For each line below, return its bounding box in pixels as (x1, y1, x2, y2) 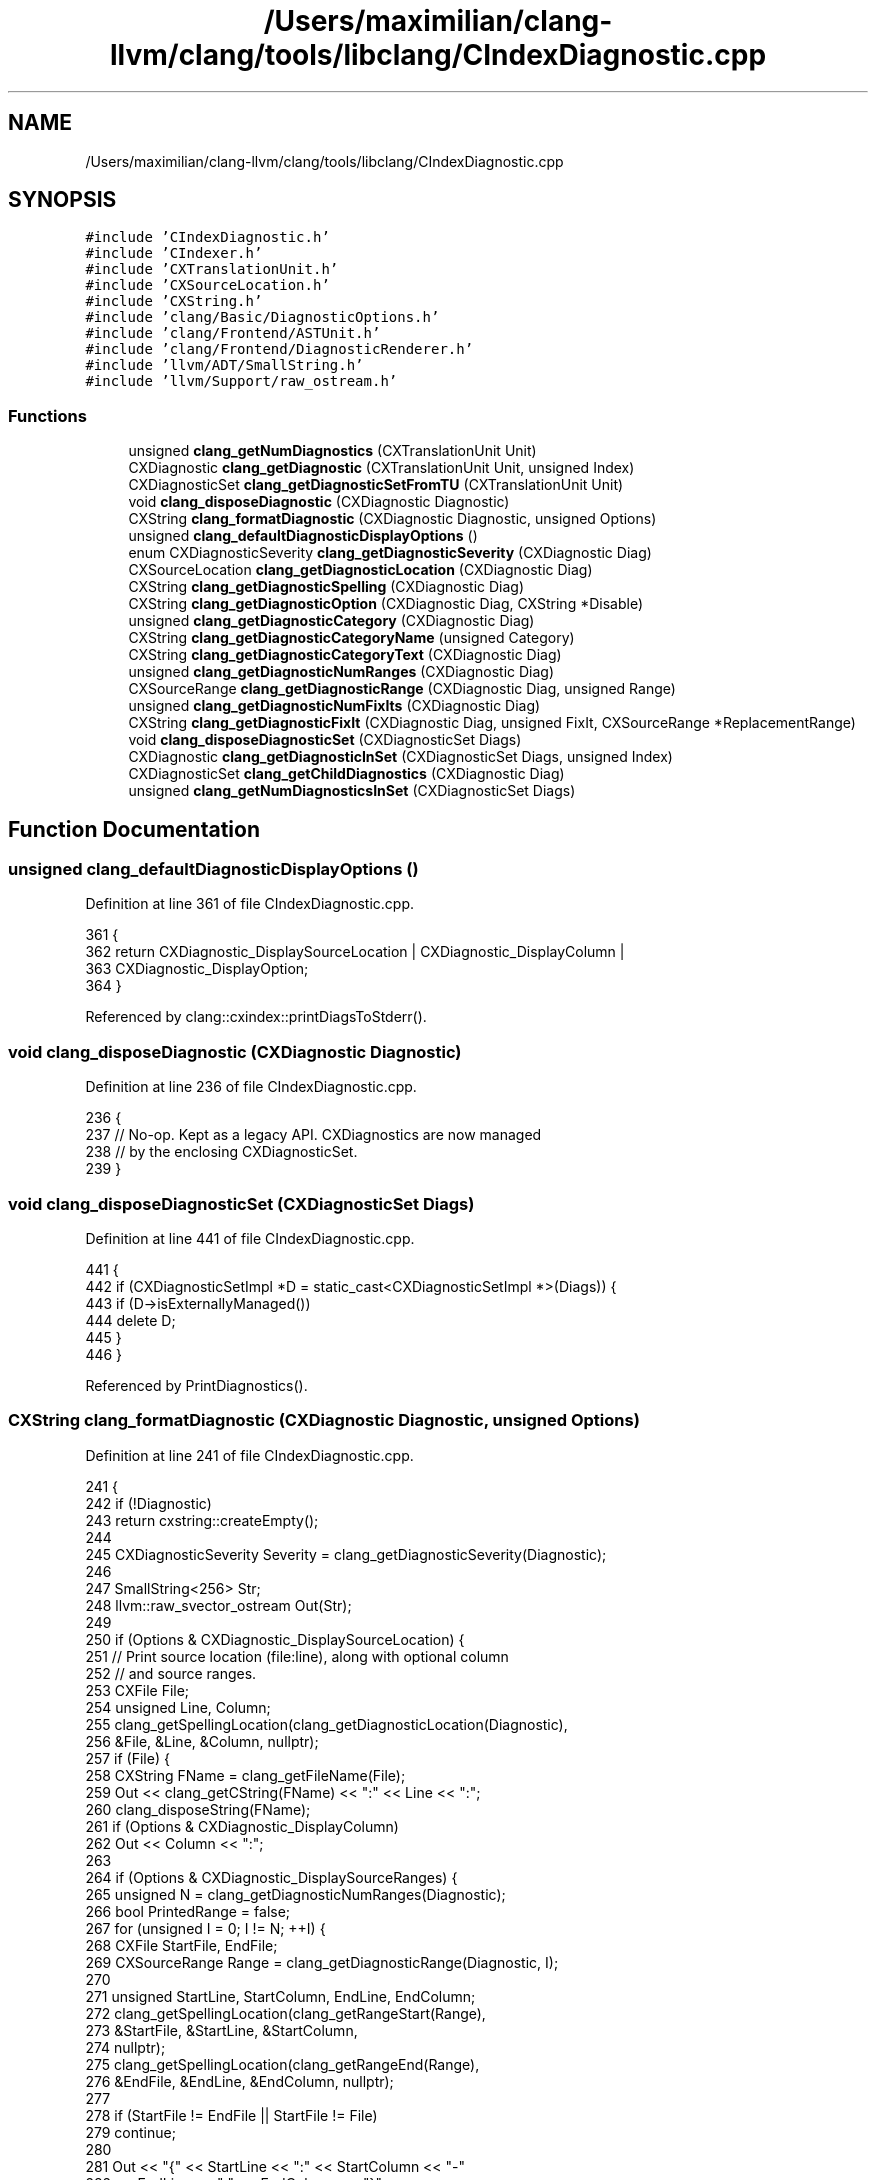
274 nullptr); (85, 2038, 166, 2056)
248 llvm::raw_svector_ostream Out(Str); (85, 1596, 352, 1614)
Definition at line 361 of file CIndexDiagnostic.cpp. (85, 895, 415, 913)
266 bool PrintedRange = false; (85, 1902, 291, 1920)
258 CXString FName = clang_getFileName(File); (85, 1766, 406, 1784)
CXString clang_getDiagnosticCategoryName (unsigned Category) (128, 629, 575, 647)
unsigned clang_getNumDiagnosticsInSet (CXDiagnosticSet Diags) (128, 782, 576, 800)
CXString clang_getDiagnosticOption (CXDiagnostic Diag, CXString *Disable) (128, 595, 644, 613)
